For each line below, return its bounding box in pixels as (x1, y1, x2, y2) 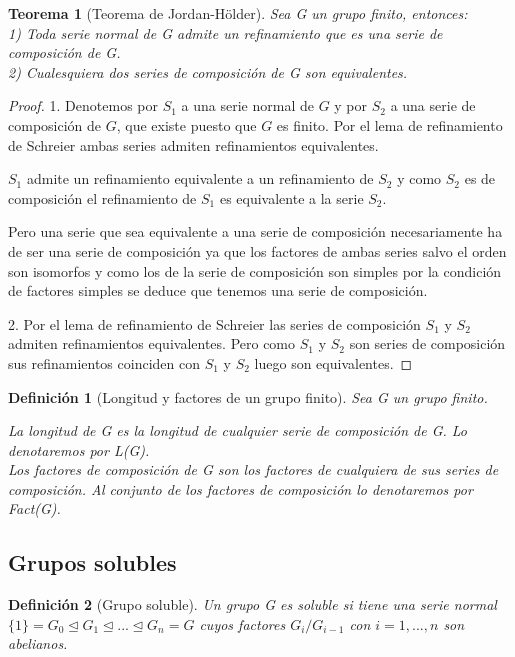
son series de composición (349, 333, 506, 354)
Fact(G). (8, 498, 61, 519)
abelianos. (8, 633, 68, 654)
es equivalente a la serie (219, 187, 364, 208)
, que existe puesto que (116, 114, 257, 135)
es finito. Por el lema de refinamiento (276, 114, 503, 135)
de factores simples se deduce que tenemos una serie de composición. (8, 280, 428, 301)
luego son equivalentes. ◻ (254, 352, 413, 373)
